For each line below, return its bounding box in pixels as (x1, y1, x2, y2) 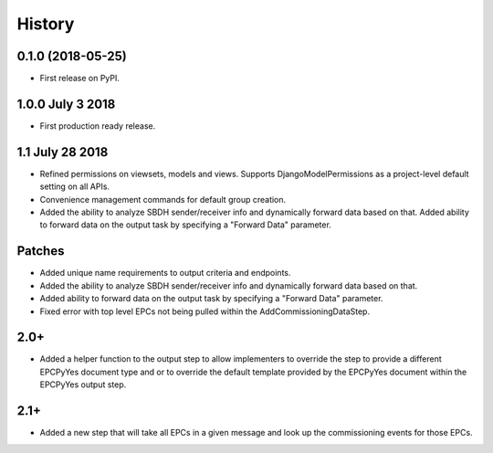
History (16, 14, 75, 34)
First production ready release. (39, 120, 156, 132)
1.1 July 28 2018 (16, 144, 109, 160)
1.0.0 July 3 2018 (16, 96, 116, 111)
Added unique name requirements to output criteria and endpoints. (39, 268, 291, 279)
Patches (16, 243, 65, 259)
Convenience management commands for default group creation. (39, 194, 287, 205)
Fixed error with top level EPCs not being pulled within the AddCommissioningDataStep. (39, 306, 370, 317)
